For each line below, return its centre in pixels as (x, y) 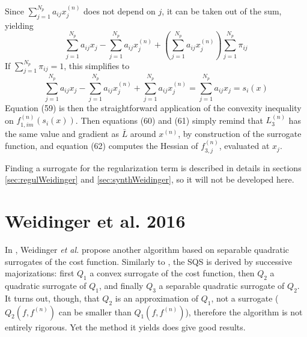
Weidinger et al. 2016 (95, 221)
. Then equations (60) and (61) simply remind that (169, 120)
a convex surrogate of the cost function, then (172, 273)
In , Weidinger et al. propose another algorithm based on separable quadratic (147, 249)
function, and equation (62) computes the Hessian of (102, 146)
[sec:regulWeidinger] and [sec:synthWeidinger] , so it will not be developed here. (150, 179)
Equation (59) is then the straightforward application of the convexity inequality (153, 108)
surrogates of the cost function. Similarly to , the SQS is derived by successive (148, 261)
